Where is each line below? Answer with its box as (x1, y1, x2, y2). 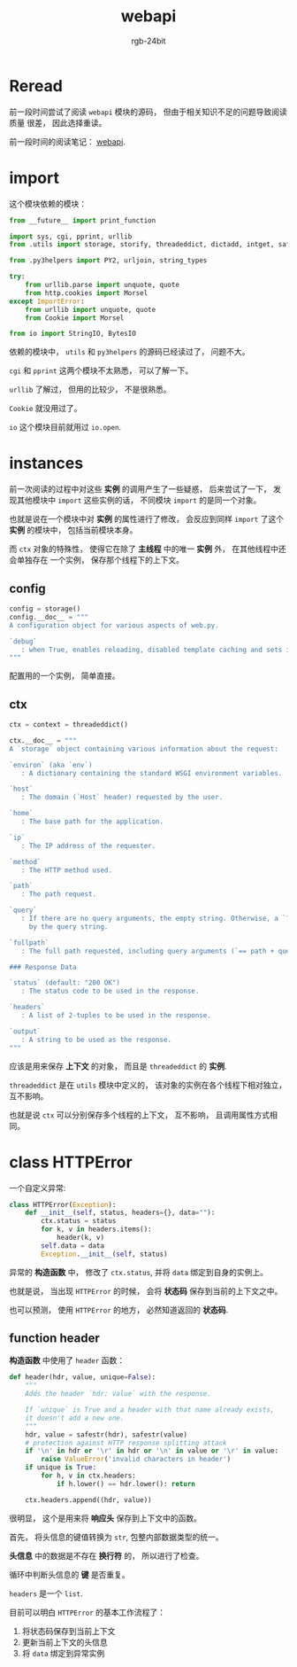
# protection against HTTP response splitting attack (25, 1438, 227, 1447)
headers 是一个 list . (9, 1588, 83, 1599)
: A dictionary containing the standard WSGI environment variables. (20, 768, 283, 777)
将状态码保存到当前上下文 (21, 1625, 116, 1636)
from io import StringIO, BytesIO (9, 330, 137, 339)
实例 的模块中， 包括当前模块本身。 (9, 525, 138, 535)
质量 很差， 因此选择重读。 (9, 117, 107, 128)
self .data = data (41, 1241, 104, 1250)
